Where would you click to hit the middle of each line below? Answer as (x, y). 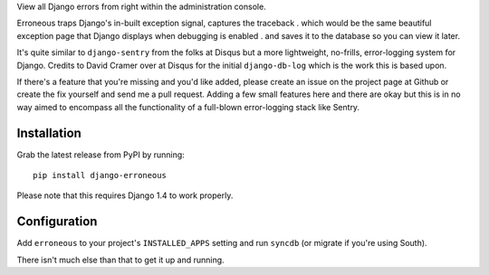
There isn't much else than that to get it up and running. (121, 260)
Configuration (57, 222)
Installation (49, 133)
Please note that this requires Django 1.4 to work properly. (125, 195)
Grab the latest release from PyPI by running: (101, 155)
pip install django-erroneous (100, 175)
